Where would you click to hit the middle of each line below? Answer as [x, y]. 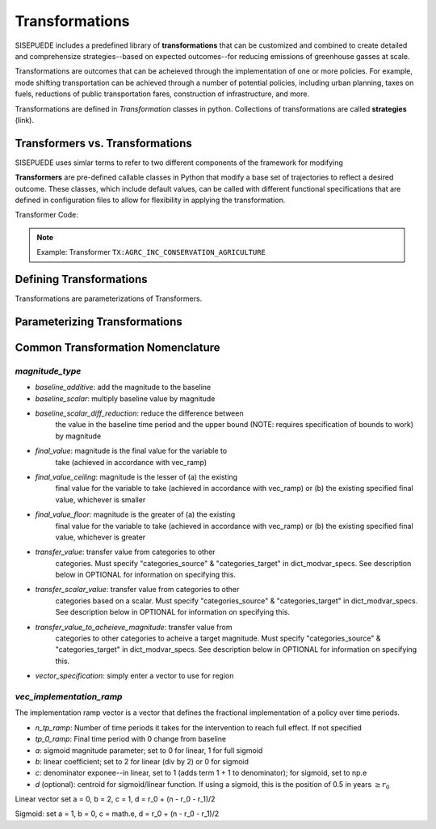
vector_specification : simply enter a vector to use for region [134, 676]
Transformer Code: [46, 215]
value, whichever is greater [101, 537]
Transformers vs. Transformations [104, 143]
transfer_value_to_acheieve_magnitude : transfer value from [134, 627]
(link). [24, 120]
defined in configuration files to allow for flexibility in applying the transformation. [150, 200]
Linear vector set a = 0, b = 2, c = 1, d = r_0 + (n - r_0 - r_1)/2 [115, 799]
